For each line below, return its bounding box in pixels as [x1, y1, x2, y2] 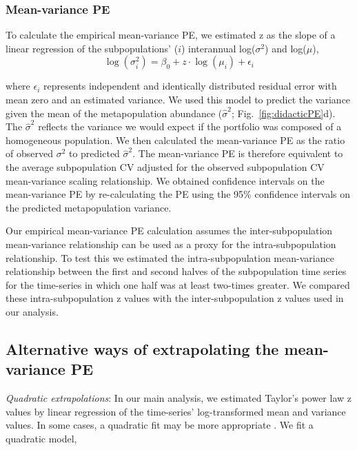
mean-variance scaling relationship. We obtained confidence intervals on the [6, 173, 325, 187]
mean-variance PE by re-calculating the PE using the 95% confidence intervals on [6, 187, 350, 201]
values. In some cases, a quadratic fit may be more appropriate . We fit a [6, 418, 314, 432]
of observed [6, 146, 53, 161]
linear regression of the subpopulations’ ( [6, 41, 178, 55]
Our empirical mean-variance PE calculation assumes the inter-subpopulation [6, 223, 333, 238]
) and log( [265, 41, 307, 55]
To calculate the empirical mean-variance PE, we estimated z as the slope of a [6, 28, 336, 42]
